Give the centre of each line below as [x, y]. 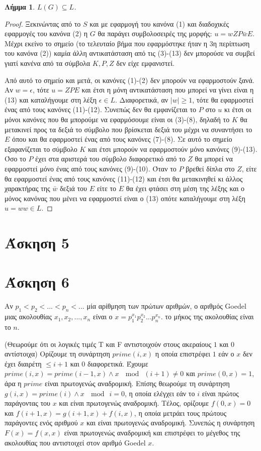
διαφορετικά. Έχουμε [118, 363]
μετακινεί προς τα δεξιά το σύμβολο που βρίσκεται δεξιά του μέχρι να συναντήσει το [128, 129]
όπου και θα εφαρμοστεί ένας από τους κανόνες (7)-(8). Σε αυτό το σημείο [122, 139]
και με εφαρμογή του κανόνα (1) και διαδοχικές [159, 23]
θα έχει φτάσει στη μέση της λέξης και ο [185, 188]
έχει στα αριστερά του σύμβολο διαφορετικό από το [110, 159]
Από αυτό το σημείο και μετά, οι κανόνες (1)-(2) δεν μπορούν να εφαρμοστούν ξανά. [129, 80]
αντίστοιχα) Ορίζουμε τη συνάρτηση [57, 354]
